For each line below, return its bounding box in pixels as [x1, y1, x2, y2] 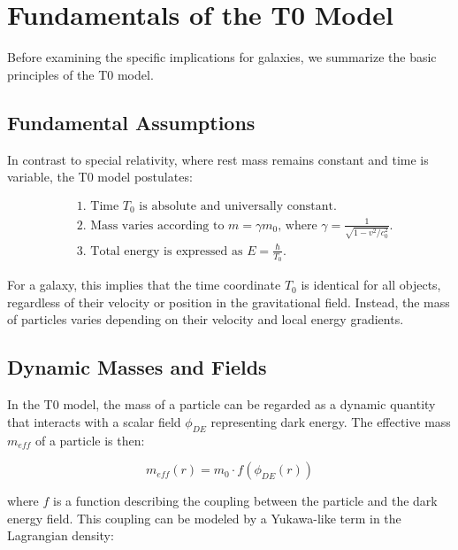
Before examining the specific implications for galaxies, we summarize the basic [7, 48, 437, 66]
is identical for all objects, [301, 275, 441, 294]
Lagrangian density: [7, 526, 114, 545]
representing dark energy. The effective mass [210, 412, 451, 430]
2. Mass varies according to [76, 219, 225, 232]
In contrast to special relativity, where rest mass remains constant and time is [7, 150, 429, 168]
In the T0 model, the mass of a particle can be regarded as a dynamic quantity [7, 395, 436, 414]
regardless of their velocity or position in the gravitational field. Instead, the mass [7, 292, 450, 311]
